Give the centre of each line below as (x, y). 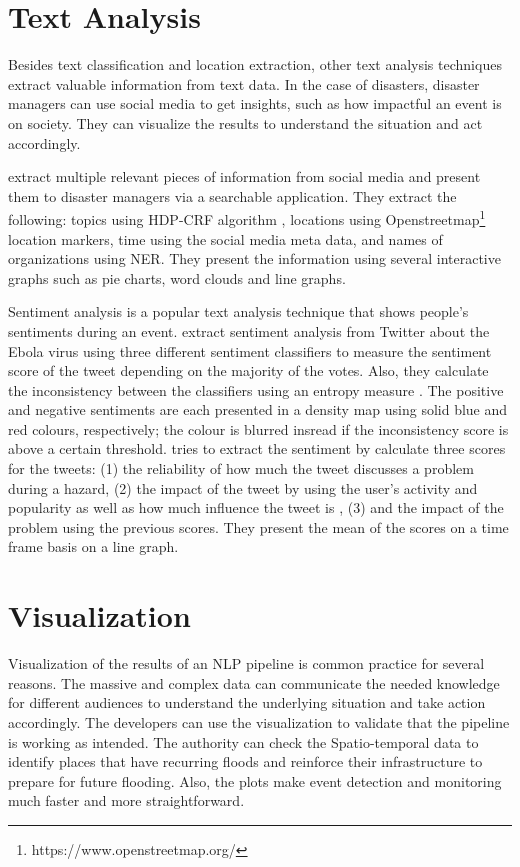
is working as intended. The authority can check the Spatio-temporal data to (243, 741)
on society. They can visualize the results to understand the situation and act (245, 122)
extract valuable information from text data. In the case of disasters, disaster (244, 83)
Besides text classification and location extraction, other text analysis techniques (255, 64)
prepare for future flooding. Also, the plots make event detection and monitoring (255, 780)
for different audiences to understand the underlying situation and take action (247, 702)
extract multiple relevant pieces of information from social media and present (244, 176)
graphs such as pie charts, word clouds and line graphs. (177, 277)
